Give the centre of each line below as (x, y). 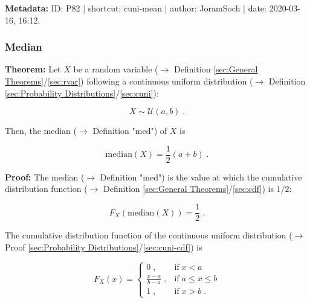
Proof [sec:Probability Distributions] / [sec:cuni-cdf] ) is (104, 247)
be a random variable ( (116, 69)
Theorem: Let (33, 69)
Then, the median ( (41, 131)
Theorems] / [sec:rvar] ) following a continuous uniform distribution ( (129, 81)
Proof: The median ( (45, 177)
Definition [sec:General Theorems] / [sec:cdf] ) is (189, 189)
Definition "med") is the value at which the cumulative (201, 177)
